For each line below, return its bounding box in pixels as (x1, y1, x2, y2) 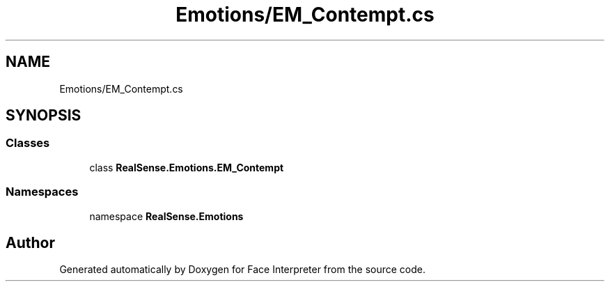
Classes (6, 136, 50, 150)
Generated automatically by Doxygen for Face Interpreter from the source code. (59, 263, 425, 276)
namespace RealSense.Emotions (89, 210, 244, 222)
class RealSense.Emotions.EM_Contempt (89, 161, 284, 173)
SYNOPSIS (6, 107, 81, 125)
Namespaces (6, 185, 79, 199)
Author (6, 233, 55, 251)
